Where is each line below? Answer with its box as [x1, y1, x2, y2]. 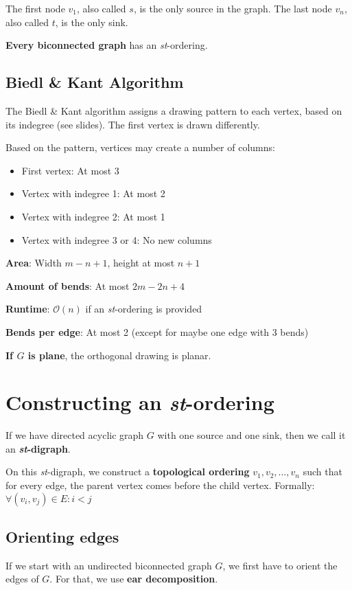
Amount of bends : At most [5, 278, 130, 293]
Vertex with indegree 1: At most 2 [21, 186, 165, 201]
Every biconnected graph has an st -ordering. [5, 38, 208, 52]
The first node [5, 1, 65, 15]
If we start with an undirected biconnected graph [5, 558, 212, 572]
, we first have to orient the [222, 558, 338, 572]
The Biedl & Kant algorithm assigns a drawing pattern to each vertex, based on [5, 103, 342, 117]
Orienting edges [5, 526, 119, 547]
